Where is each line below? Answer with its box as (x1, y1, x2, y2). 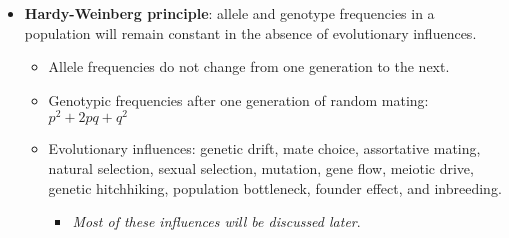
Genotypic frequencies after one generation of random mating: (48, 89, 429, 110)
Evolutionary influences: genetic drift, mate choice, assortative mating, (48, 138, 481, 159)
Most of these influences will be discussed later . (72, 211, 361, 232)
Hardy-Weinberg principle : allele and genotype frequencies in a (24, 3, 435, 23)
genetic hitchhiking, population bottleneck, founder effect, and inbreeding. (48, 177, 502, 198)
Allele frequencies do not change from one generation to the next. (48, 56, 450, 77)
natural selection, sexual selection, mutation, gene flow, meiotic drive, (48, 158, 474, 179)
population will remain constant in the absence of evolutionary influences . (24, 22, 477, 43)
